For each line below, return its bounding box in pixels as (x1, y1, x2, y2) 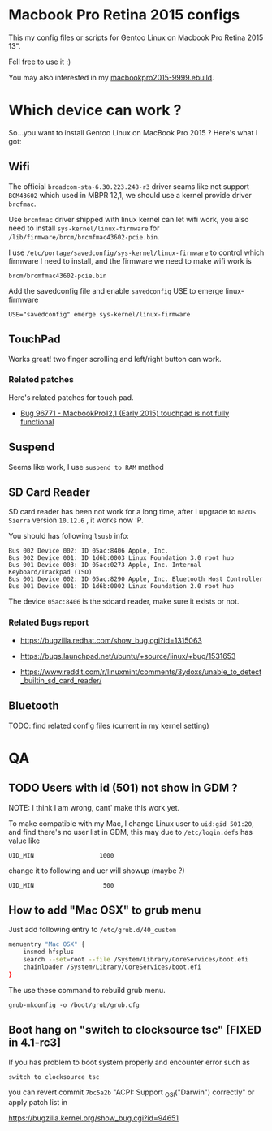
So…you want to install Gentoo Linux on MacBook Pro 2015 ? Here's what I (8, 127, 258, 137)
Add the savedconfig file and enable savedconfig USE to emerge (8, 286, 224, 295)
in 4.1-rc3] (8, 1036, 62, 1050)
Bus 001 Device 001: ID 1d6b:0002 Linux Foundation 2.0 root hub (8, 583, 234, 591)
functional (19, 416, 54, 427)
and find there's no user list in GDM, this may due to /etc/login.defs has (8, 827, 253, 836)
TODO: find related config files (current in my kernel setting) (8, 720, 209, 730)
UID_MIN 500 (8, 881, 114, 889)
